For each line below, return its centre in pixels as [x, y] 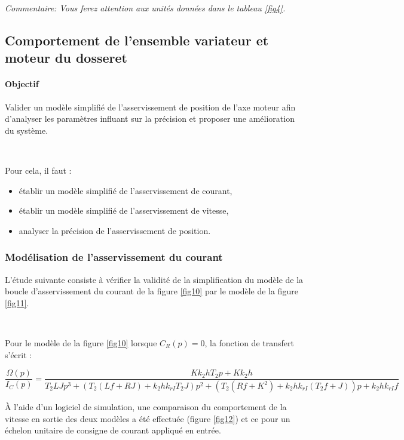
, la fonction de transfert [249, 342]
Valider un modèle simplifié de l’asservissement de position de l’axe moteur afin [150, 107]
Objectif [22, 84]
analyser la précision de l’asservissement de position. [115, 230]
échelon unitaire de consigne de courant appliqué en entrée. [113, 430]
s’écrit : [19, 354]
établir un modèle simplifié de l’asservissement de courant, [126, 190]
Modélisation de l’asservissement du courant [114, 257]
